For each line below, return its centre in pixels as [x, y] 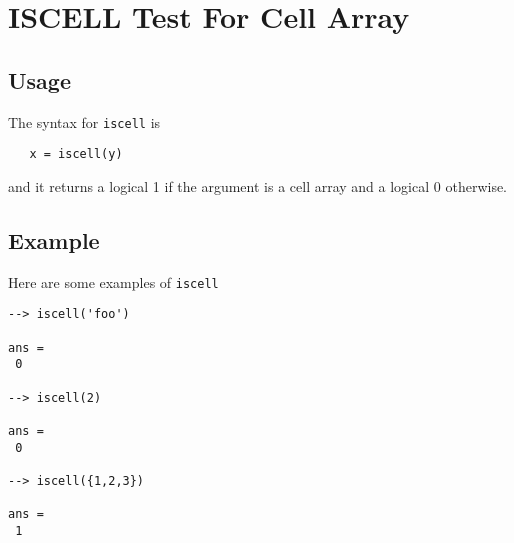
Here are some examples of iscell [113, 281]
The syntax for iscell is [84, 121]
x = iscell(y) [76, 154]
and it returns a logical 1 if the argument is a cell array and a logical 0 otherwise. [257, 185]
